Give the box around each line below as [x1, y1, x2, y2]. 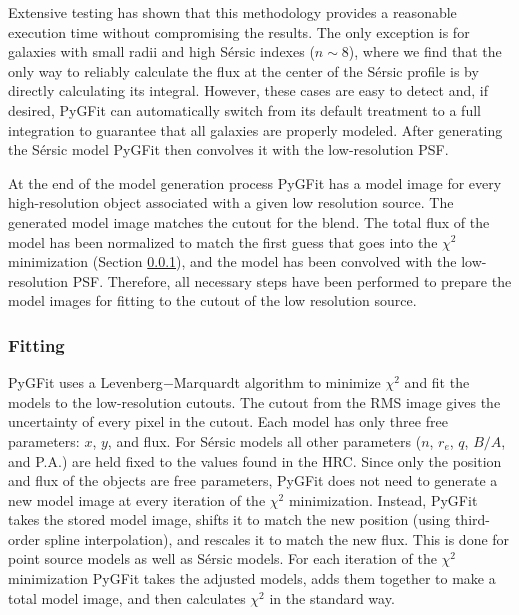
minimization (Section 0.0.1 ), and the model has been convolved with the [8, 251, 457, 272]
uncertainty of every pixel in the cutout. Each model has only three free [8, 411, 448, 432]
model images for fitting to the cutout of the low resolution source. [8, 290, 417, 311]
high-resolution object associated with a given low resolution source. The [8, 192, 454, 213]
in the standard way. [269, 587, 395, 608]
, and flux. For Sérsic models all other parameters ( [107, 430, 422, 451]
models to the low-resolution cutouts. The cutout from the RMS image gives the [8, 391, 501, 412]
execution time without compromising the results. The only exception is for [8, 21, 470, 42]
